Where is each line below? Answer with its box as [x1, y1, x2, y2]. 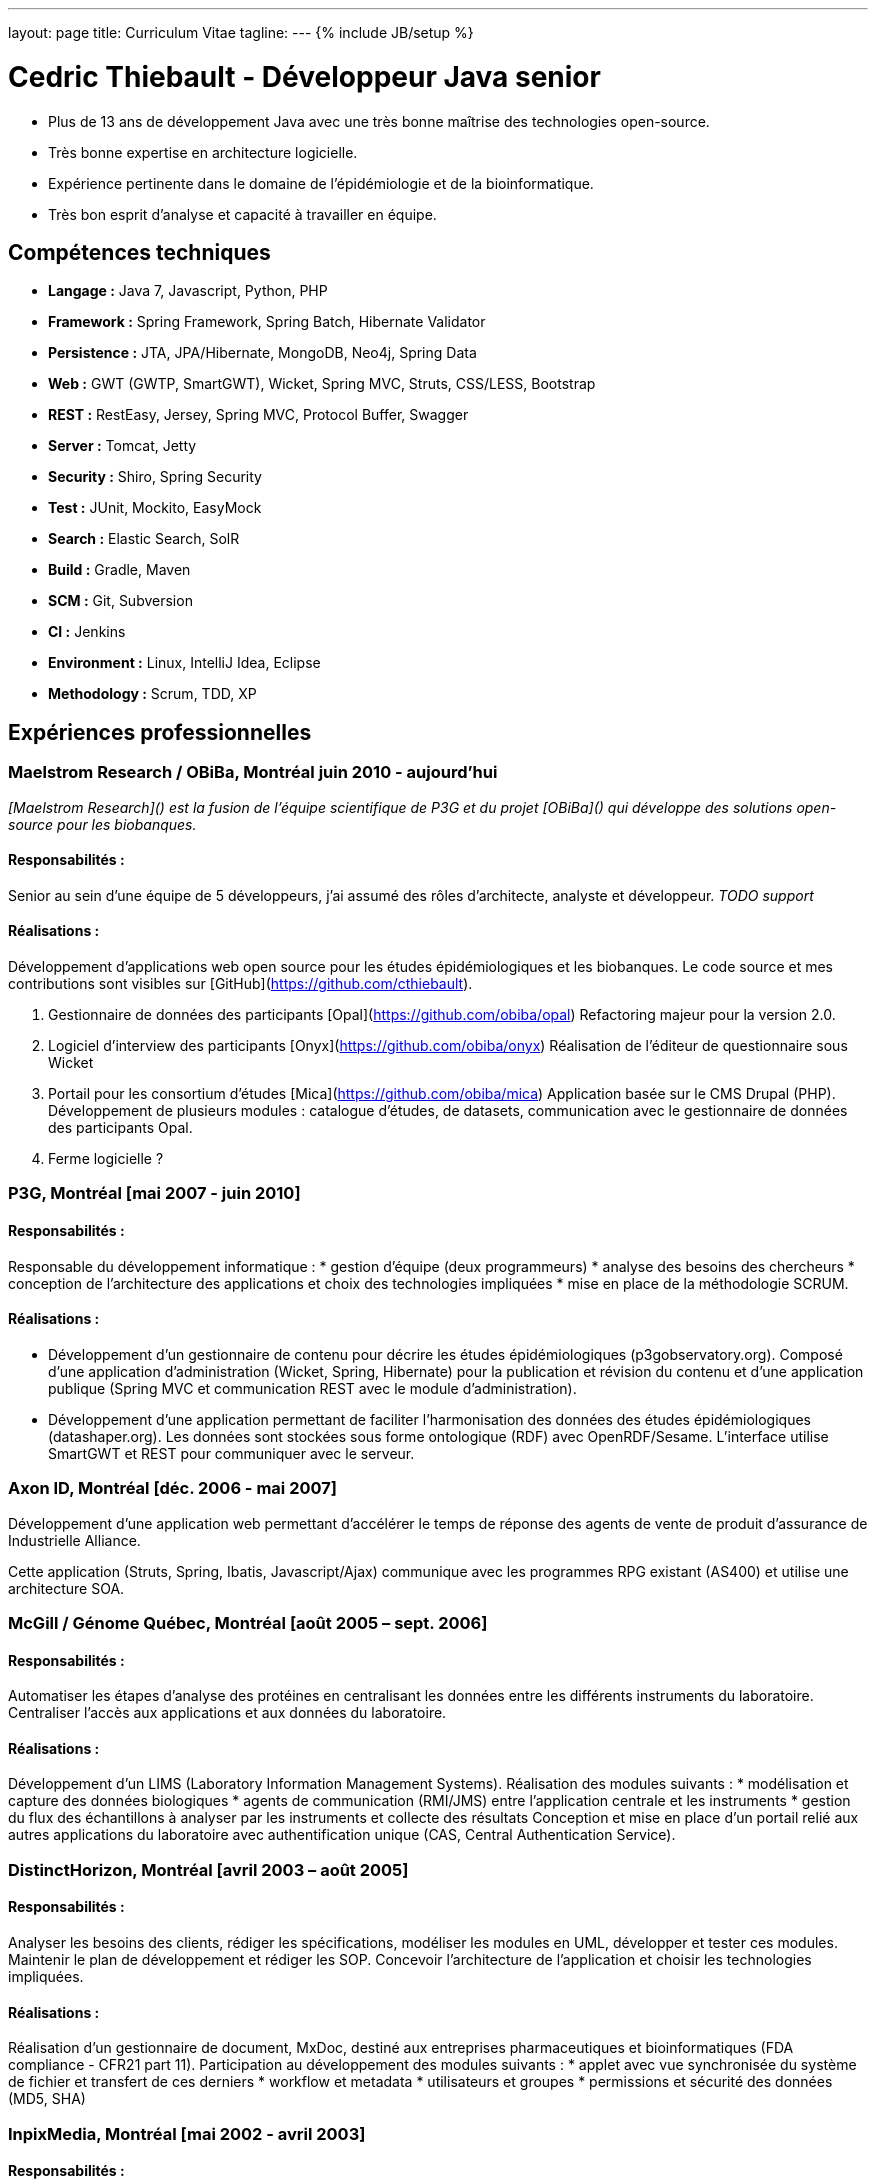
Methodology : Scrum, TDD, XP [48, 685, 257, 703]
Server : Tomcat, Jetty [48, 437, 197, 455]
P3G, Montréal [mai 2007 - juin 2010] [8, 1183, 301, 1204]
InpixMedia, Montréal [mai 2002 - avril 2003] [8, 2123, 366, 2144]
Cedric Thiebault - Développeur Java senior [8, 59, 601, 94]
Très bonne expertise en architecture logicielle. [48, 143, 358, 161]
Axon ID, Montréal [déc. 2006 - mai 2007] [8, 1478, 337, 1499]
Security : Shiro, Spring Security [48, 468, 262, 486]
